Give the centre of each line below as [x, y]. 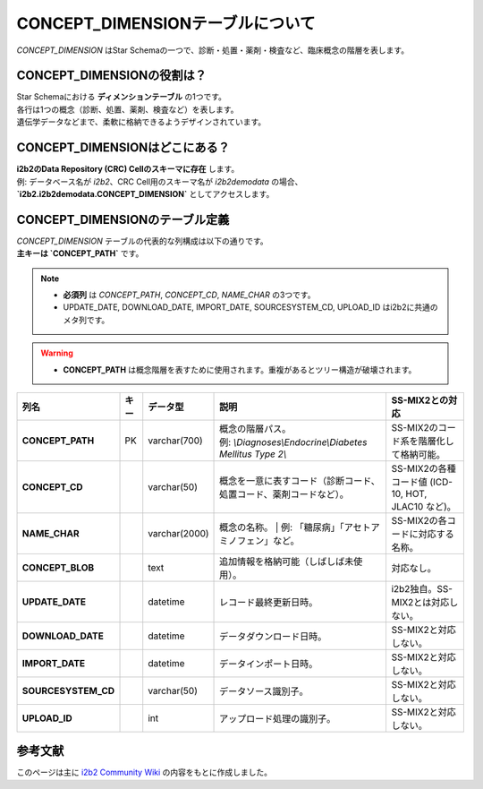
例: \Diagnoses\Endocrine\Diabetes [293, 442]
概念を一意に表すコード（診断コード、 [300, 481]
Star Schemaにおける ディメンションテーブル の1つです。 [122, 97]
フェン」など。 [268, 540]
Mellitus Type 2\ [253, 454]
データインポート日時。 [269, 664]
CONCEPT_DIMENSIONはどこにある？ [123, 148]
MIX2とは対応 [420, 602]
